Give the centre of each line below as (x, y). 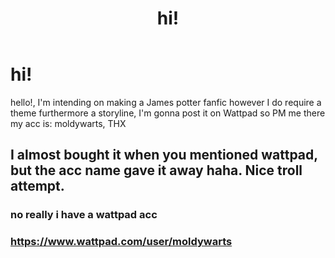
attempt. (37, 186)
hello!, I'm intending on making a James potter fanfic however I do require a (166, 102)
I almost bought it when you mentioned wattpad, (164, 155)
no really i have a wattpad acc (84, 215)
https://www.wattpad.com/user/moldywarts (121, 242)
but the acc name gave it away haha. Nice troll (156, 170)
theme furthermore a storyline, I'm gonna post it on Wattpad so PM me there (168, 113)
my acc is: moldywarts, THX (68, 123)
